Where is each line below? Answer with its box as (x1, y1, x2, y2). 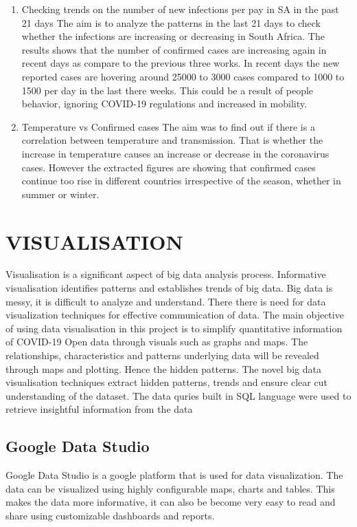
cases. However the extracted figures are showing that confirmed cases (21, 160, 316, 174)
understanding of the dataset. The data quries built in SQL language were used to (5, 388, 352, 402)
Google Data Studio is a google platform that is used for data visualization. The (5, 468, 343, 482)
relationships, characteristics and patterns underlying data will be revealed (5, 348, 319, 362)
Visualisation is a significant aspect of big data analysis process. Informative (5, 267, 326, 281)
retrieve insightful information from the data (5, 402, 193, 416)
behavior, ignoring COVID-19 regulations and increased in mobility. (21, 96, 307, 111)
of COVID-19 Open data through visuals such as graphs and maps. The (5, 334, 308, 349)
